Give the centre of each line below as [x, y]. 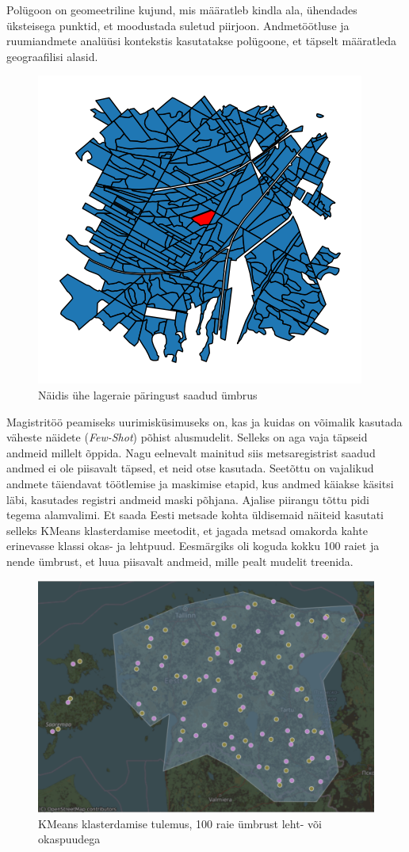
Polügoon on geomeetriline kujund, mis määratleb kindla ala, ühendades [182, 10]
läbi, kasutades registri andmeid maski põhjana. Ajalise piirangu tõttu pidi [188, 499]
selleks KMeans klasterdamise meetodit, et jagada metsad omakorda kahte [187, 530]
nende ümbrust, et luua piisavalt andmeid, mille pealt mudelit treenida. [180, 561]
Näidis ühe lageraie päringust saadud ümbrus [148, 394]
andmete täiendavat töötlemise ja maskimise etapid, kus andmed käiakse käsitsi [200, 483]
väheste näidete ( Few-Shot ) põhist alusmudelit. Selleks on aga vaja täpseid [187, 437]
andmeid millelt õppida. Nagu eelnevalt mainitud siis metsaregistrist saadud [191, 452]
